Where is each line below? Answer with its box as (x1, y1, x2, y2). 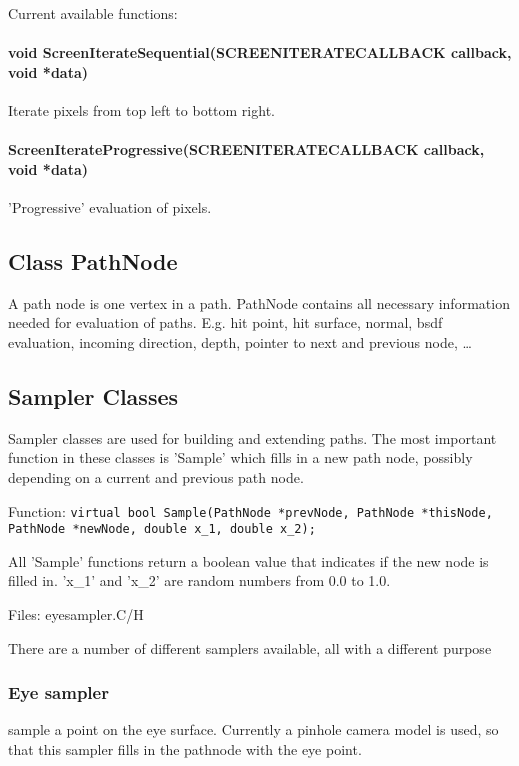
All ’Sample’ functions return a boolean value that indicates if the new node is (8, 550, 489, 571)
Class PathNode (8, 245, 178, 276)
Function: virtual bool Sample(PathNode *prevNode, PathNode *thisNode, (8, 500, 493, 521)
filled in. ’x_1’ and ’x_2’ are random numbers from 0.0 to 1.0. (8, 570, 391, 591)
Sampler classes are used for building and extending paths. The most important (8, 427, 497, 448)
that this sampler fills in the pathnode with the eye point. (8, 739, 362, 760)
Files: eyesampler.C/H (8, 604, 144, 625)
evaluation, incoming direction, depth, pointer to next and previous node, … (8, 331, 472, 352)
